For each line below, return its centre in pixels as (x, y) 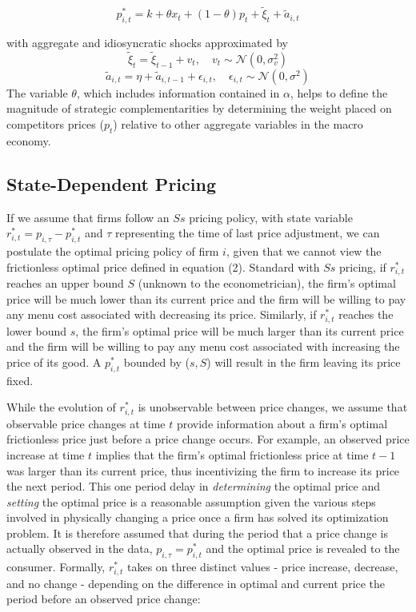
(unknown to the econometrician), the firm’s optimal (267, 283)
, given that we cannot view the (304, 251)
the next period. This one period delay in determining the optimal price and (194, 486)
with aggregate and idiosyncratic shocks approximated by (147, 43)
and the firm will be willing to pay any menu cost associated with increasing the (203, 346)
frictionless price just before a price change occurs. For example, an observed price (208, 439)
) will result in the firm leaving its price (304, 362)
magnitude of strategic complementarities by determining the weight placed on (199, 108)
